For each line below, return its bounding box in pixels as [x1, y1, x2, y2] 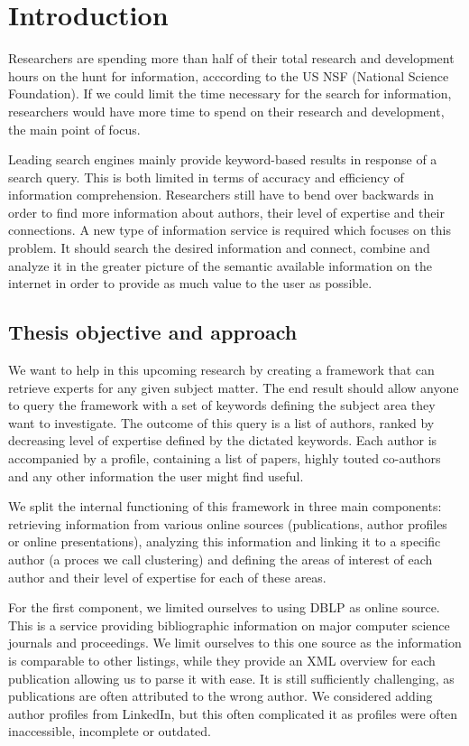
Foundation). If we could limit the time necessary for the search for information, [8, 84, 452, 103]
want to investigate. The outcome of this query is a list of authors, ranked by [8, 413, 435, 432]
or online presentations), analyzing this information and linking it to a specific [8, 532, 441, 551]
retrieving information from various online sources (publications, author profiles [8, 514, 447, 533]
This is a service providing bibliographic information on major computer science [8, 615, 450, 634]
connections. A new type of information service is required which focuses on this [8, 220, 451, 239]
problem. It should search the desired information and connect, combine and [8, 238, 430, 257]
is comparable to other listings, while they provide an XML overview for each [8, 650, 436, 669]
